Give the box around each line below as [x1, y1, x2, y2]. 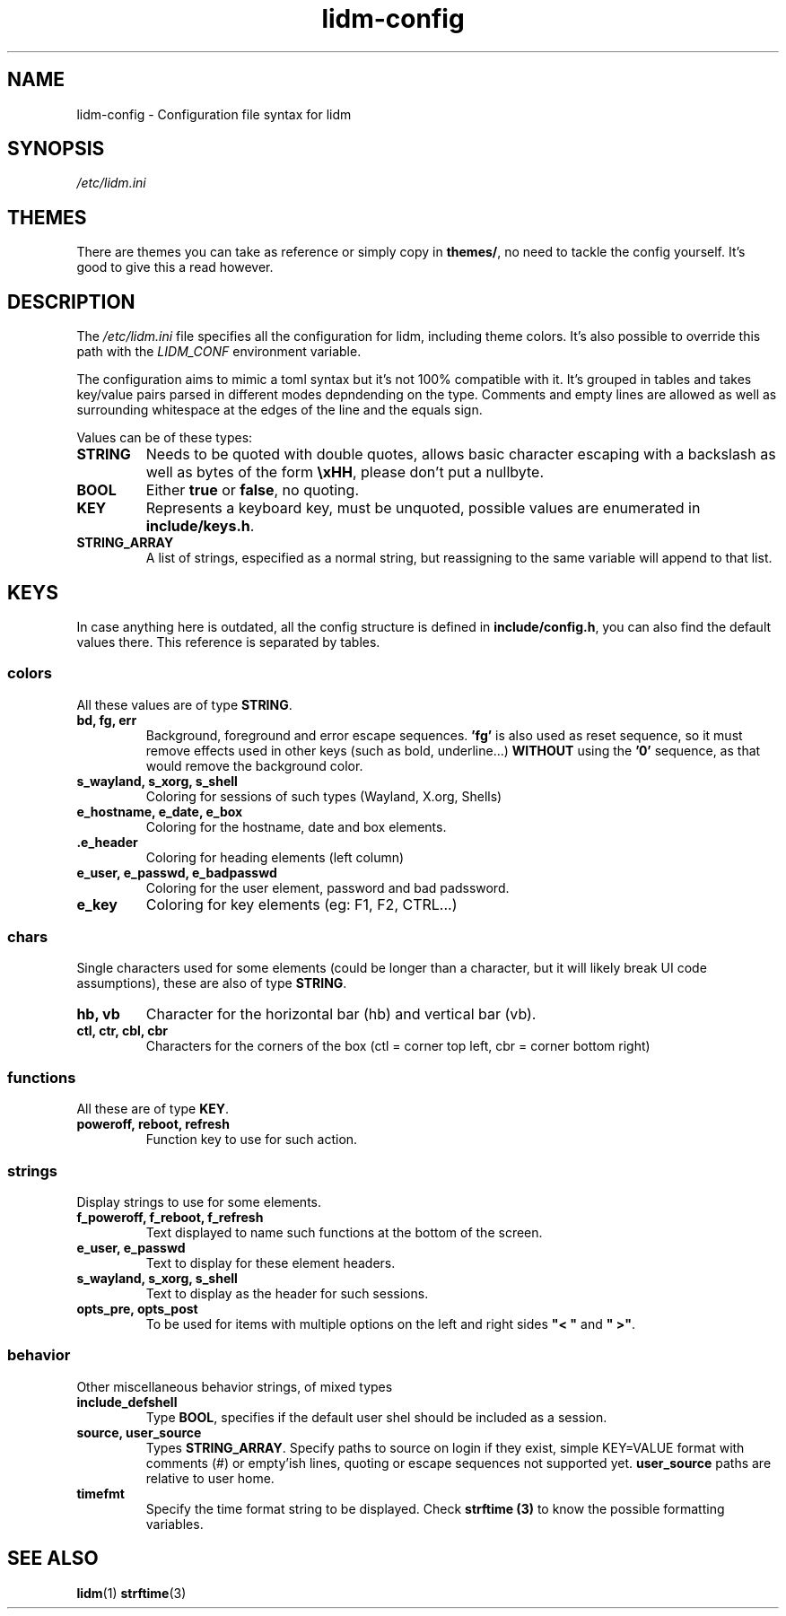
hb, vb [76, 1005, 120, 1024]
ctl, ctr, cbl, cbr [76, 1023, 169, 1039]
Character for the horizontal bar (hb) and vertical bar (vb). [145, 1005, 537, 1024]
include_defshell [76, 1393, 178, 1410]
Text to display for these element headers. [145, 1254, 396, 1271]
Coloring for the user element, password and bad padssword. [145, 879, 510, 895]
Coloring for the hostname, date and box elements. [145, 818, 447, 834]
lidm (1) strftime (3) [76, 1585, 187, 1601]
